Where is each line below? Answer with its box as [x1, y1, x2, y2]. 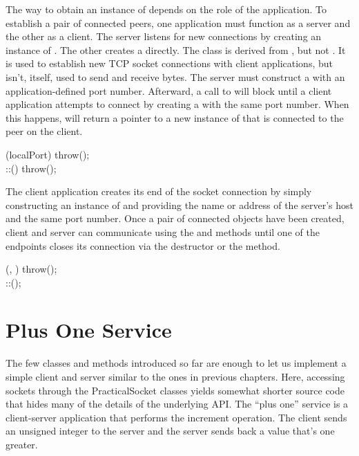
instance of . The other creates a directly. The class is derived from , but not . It [6, 42, 346, 57]
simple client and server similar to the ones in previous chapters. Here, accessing [6, 370, 345, 383]
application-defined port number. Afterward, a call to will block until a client [6, 83, 332, 98]
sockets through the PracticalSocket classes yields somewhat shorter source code [6, 383, 345, 397]
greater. [6, 437, 38, 451]
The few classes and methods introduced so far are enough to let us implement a [6, 356, 347, 370]
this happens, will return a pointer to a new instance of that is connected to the [6, 110, 344, 125]
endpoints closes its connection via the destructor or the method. [6, 238, 280, 253]
